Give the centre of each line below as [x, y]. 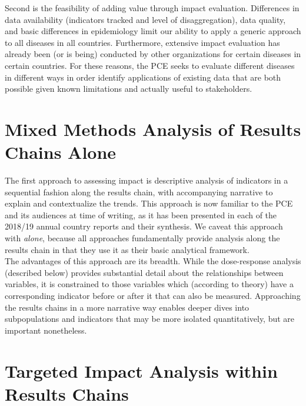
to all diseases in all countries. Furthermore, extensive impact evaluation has [142, 42]
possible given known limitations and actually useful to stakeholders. [129, 89]
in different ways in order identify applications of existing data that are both [143, 77]
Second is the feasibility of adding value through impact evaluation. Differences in [152, 8]
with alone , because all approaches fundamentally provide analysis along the [142, 238]
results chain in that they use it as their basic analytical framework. [127, 249]
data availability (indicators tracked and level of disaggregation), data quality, [145, 19]
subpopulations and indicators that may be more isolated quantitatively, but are [150, 319]
